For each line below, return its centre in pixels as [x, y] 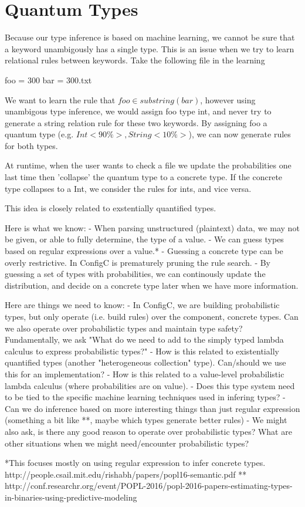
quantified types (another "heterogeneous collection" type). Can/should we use [145, 362]
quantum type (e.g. [39, 134]
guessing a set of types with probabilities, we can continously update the [135, 274]
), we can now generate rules [240, 134]
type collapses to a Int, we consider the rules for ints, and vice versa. [128, 188]
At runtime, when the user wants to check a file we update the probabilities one [148, 165]
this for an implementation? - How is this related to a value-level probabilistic [145, 374]
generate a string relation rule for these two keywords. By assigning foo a [136, 122]
